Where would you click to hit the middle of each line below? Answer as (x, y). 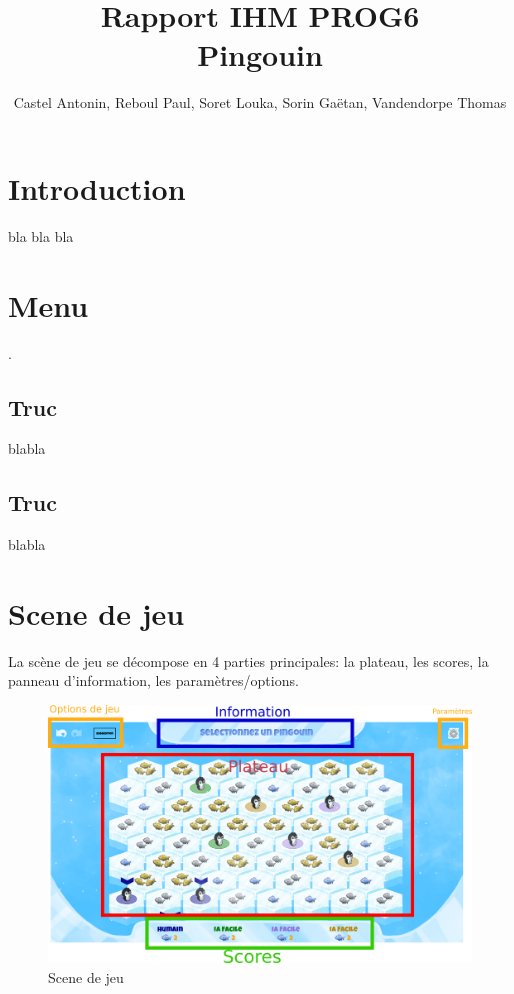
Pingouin (260, 54)
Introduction (97, 187)
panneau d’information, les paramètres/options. (153, 680)
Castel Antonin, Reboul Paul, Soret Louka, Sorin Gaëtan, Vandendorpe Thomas (260, 102)
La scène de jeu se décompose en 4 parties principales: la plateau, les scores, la (248, 660)
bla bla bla (41, 235)
